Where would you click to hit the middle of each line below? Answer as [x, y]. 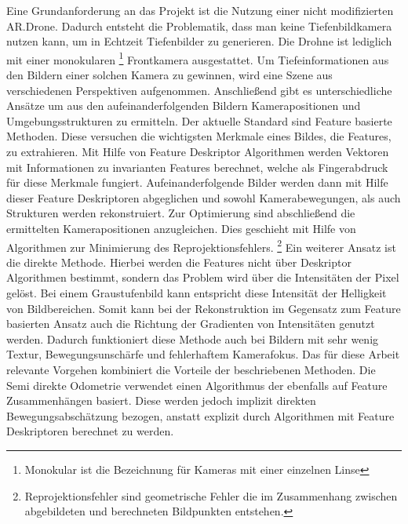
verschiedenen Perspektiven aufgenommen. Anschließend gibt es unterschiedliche [199, 90]
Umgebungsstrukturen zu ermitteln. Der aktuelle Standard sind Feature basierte [199, 120]
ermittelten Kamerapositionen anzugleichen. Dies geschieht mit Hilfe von [181, 228]
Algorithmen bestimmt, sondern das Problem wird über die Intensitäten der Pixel [203, 277]
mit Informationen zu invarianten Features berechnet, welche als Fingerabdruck [197, 167]
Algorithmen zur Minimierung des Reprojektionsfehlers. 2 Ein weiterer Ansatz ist [201, 246]
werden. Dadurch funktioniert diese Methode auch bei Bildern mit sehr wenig [193, 338]
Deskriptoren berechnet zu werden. [90, 431]
